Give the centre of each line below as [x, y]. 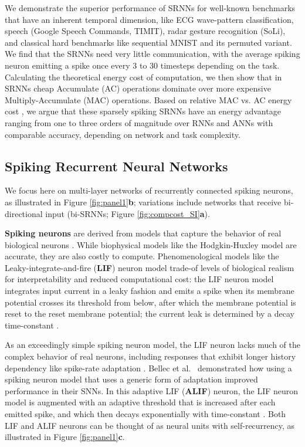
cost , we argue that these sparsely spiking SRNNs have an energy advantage [143, 111]
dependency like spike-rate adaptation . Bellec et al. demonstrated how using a [148, 368]
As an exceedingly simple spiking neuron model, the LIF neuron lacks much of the [152, 345]
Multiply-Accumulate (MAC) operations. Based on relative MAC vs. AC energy [148, 99]
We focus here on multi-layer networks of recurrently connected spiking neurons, [149, 190]
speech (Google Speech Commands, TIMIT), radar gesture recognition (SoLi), [145, 31]
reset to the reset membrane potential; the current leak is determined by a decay [150, 314]
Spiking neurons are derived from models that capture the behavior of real [143, 233]
